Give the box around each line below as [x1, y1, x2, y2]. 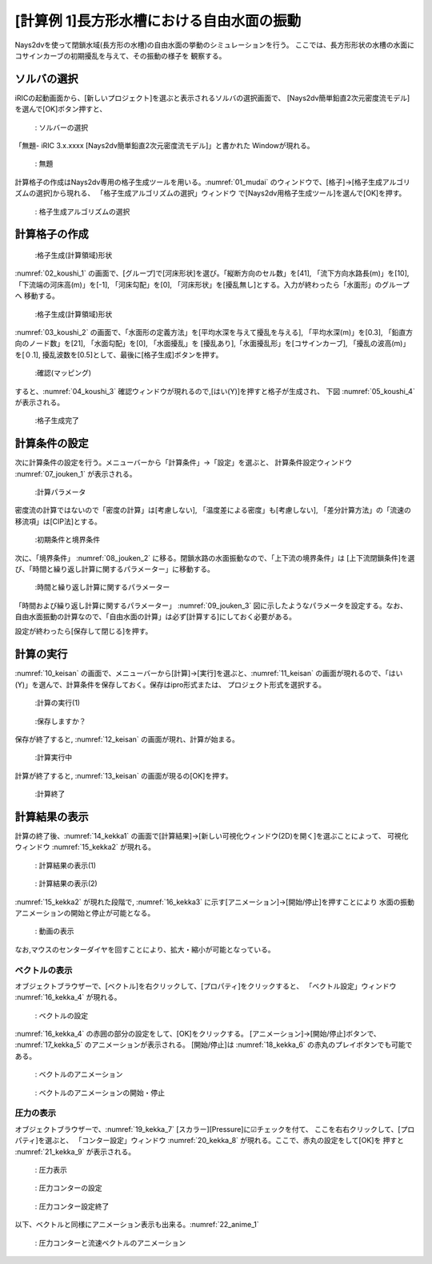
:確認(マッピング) [34, 368, 92, 378]
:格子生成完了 [34, 416, 80, 425]
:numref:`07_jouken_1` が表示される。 [14, 469, 137, 478]
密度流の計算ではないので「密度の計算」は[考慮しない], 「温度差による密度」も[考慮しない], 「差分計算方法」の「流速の [14, 505, 411, 515]
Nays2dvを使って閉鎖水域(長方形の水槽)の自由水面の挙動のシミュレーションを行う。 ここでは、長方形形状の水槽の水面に [14, 40, 415, 50]
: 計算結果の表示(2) [34, 879, 98, 888]
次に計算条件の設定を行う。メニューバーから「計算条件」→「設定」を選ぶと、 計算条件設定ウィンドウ [14, 457, 352, 468]
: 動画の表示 [34, 926, 74, 936]
